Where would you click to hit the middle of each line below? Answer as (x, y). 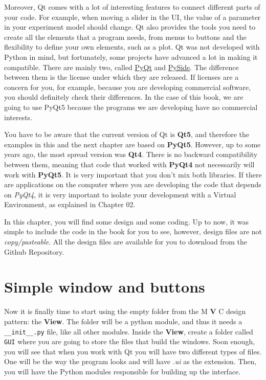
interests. (18, 117)
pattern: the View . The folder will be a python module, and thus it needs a (123, 321)
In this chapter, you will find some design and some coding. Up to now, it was (126, 221)
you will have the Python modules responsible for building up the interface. (123, 372)
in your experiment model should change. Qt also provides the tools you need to (130, 27)
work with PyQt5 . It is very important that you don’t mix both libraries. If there (133, 174)
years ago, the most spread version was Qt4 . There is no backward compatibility (131, 154)
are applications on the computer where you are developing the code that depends (133, 184)
